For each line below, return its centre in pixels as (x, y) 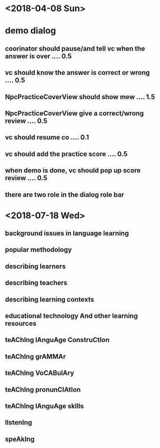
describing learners (35, 266)
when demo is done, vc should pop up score (73, 171)
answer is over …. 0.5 (38, 56)
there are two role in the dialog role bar (65, 195)
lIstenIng (19, 422)
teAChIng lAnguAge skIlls (44, 406)
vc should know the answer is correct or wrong (78, 73)
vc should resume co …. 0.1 (47, 137)
